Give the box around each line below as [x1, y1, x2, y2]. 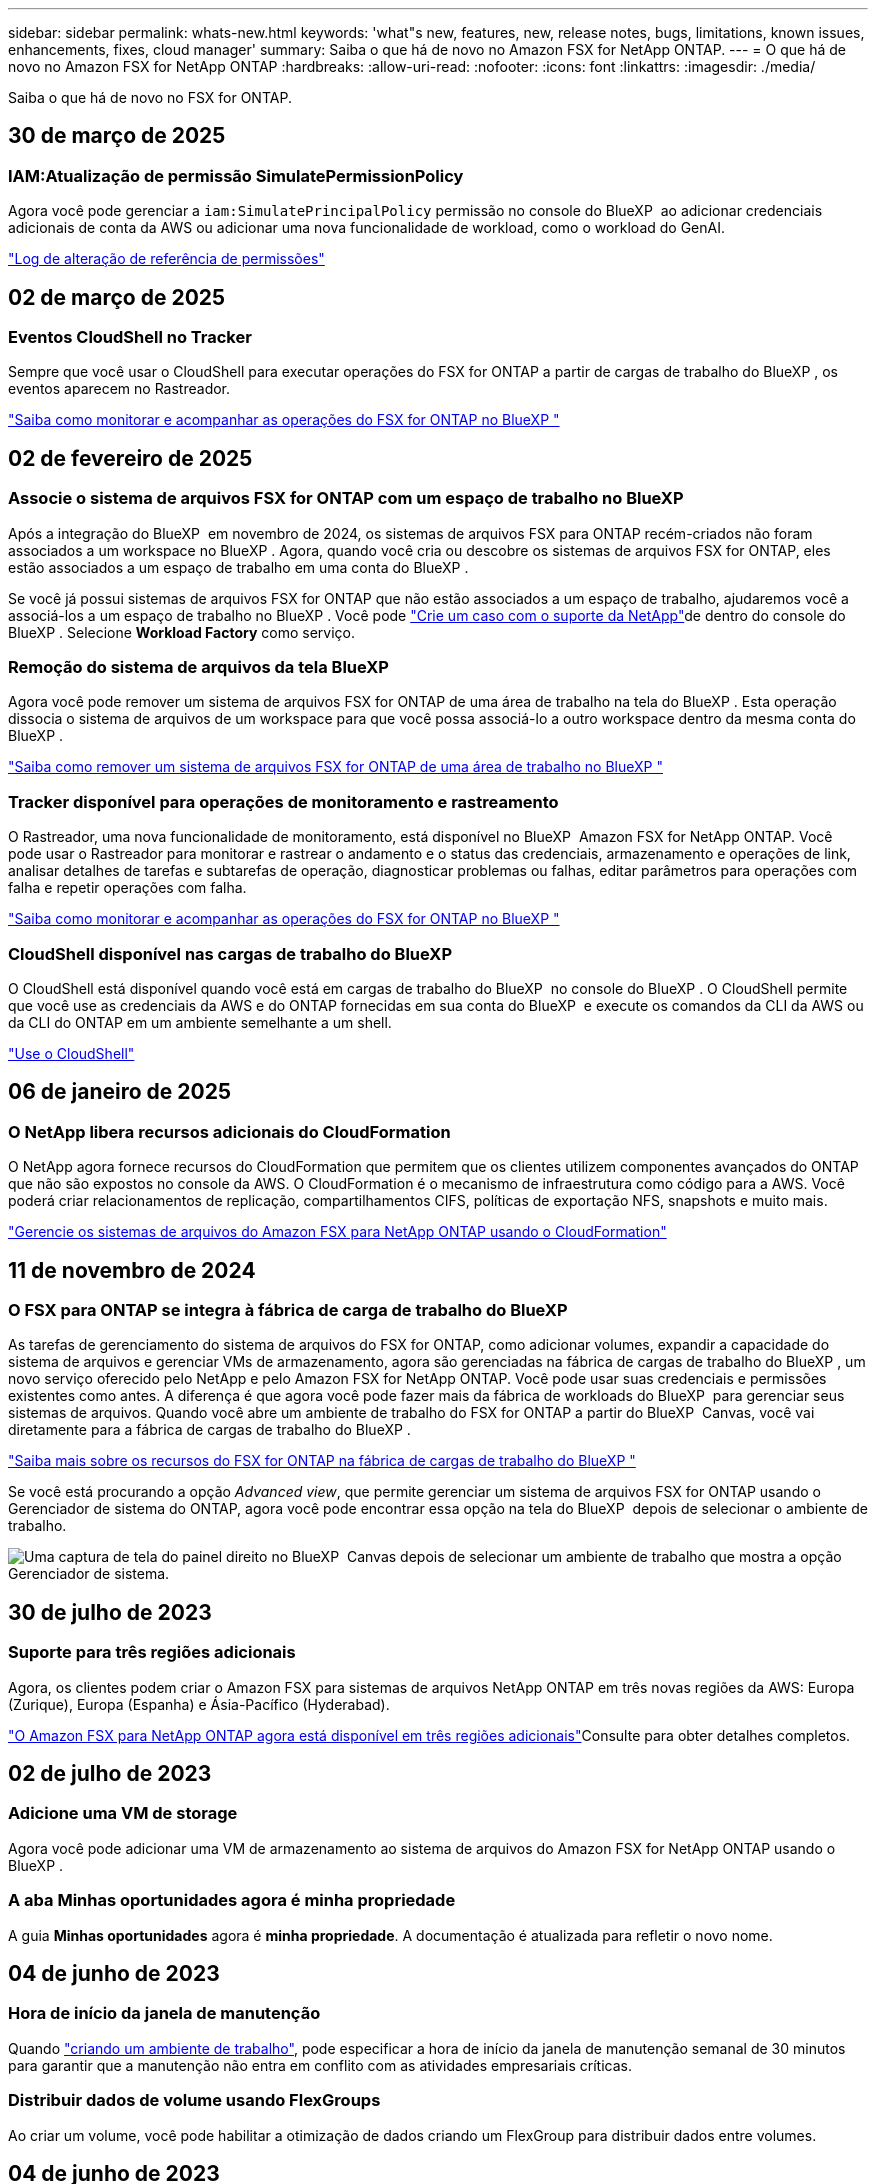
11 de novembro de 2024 [8, 1257, 256, 1283]
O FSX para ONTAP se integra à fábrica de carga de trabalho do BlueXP [8, 1299, 568, 1320]
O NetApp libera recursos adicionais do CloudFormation [8, 1121, 451, 1142]
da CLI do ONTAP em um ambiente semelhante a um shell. [8, 1013, 392, 1031]
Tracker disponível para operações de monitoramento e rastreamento [8, 791, 559, 812]
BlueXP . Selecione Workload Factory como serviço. [8, 623, 356, 641]
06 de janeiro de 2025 [8, 1079, 231, 1105]
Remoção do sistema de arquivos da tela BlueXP [8, 657, 389, 678]
